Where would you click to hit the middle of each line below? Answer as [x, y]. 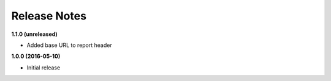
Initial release [44, 68]
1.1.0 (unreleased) [34, 34]
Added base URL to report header [70, 45]
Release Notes [49, 16]
